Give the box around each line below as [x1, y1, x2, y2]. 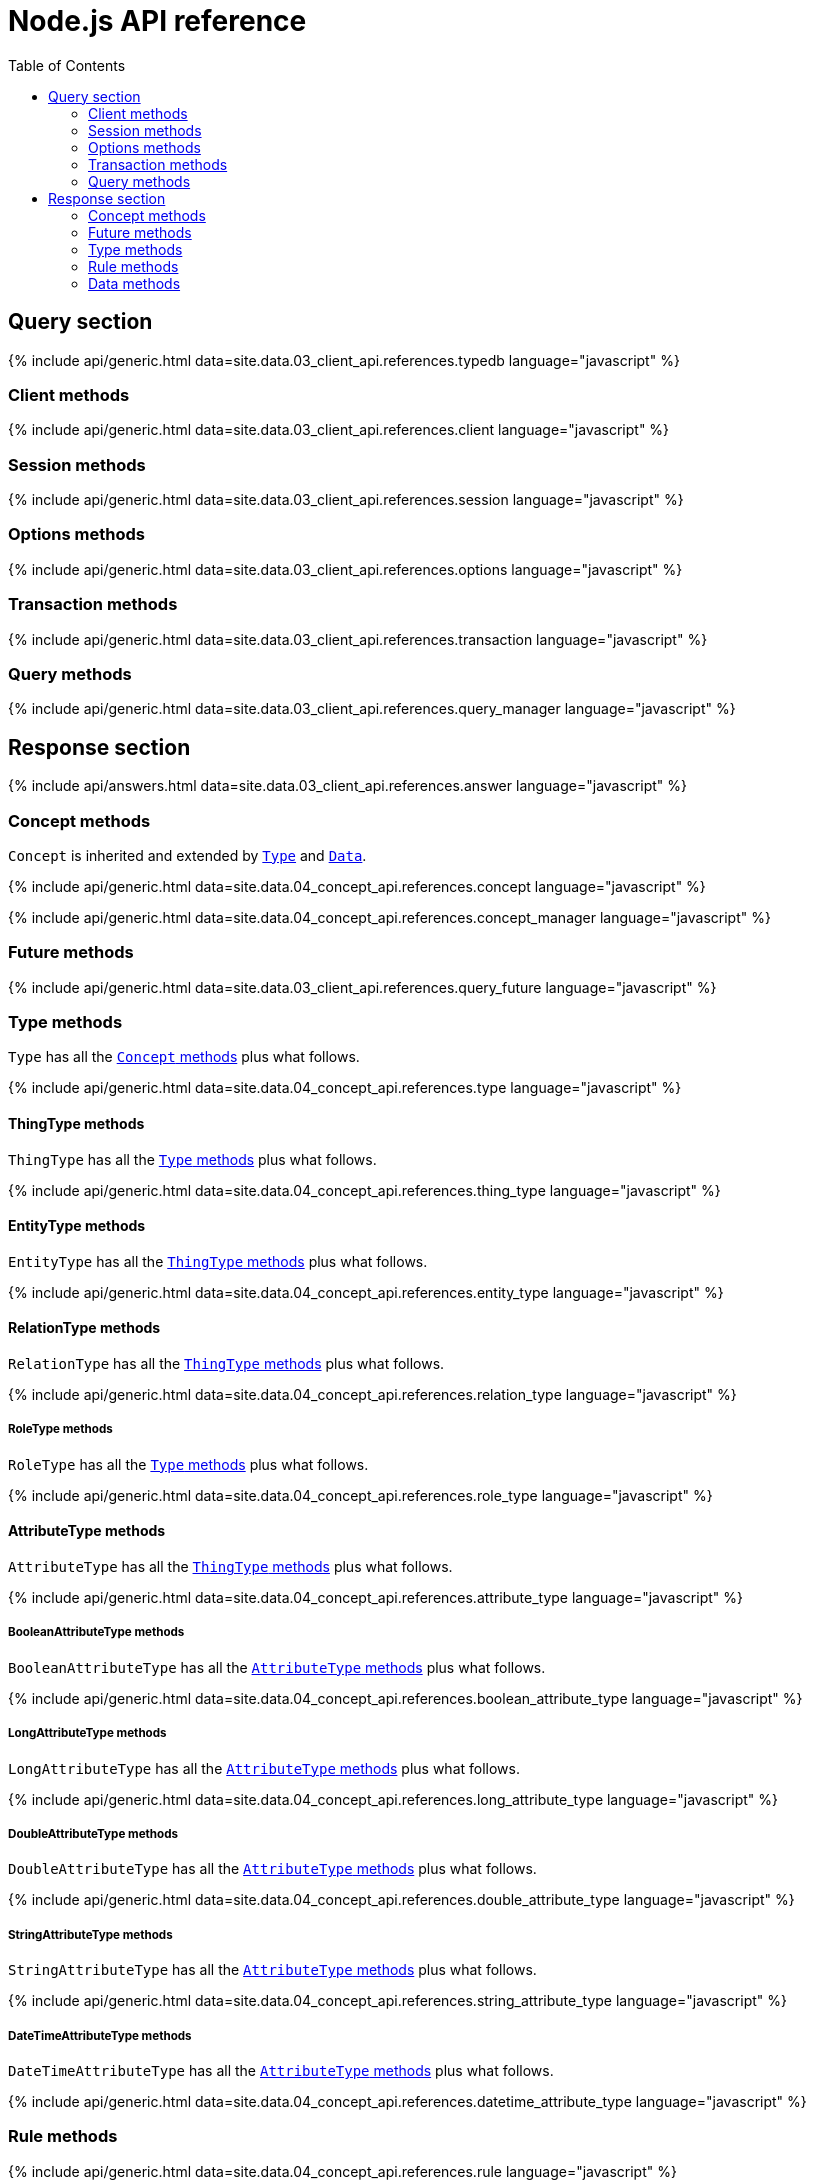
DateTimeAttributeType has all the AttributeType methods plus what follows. [8, 2062, 554, 2079]
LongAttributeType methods [8, 1726, 167, 1741]
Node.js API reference [8, 4, 307, 38]
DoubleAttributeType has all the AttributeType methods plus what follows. [8, 1860, 537, 1878]
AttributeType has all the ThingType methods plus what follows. [8, 1558, 453, 1576]
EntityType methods [8, 1217, 146, 1235]
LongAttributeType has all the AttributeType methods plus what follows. [8, 1759, 520, 1777]
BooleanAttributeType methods [8, 1625, 185, 1640]
